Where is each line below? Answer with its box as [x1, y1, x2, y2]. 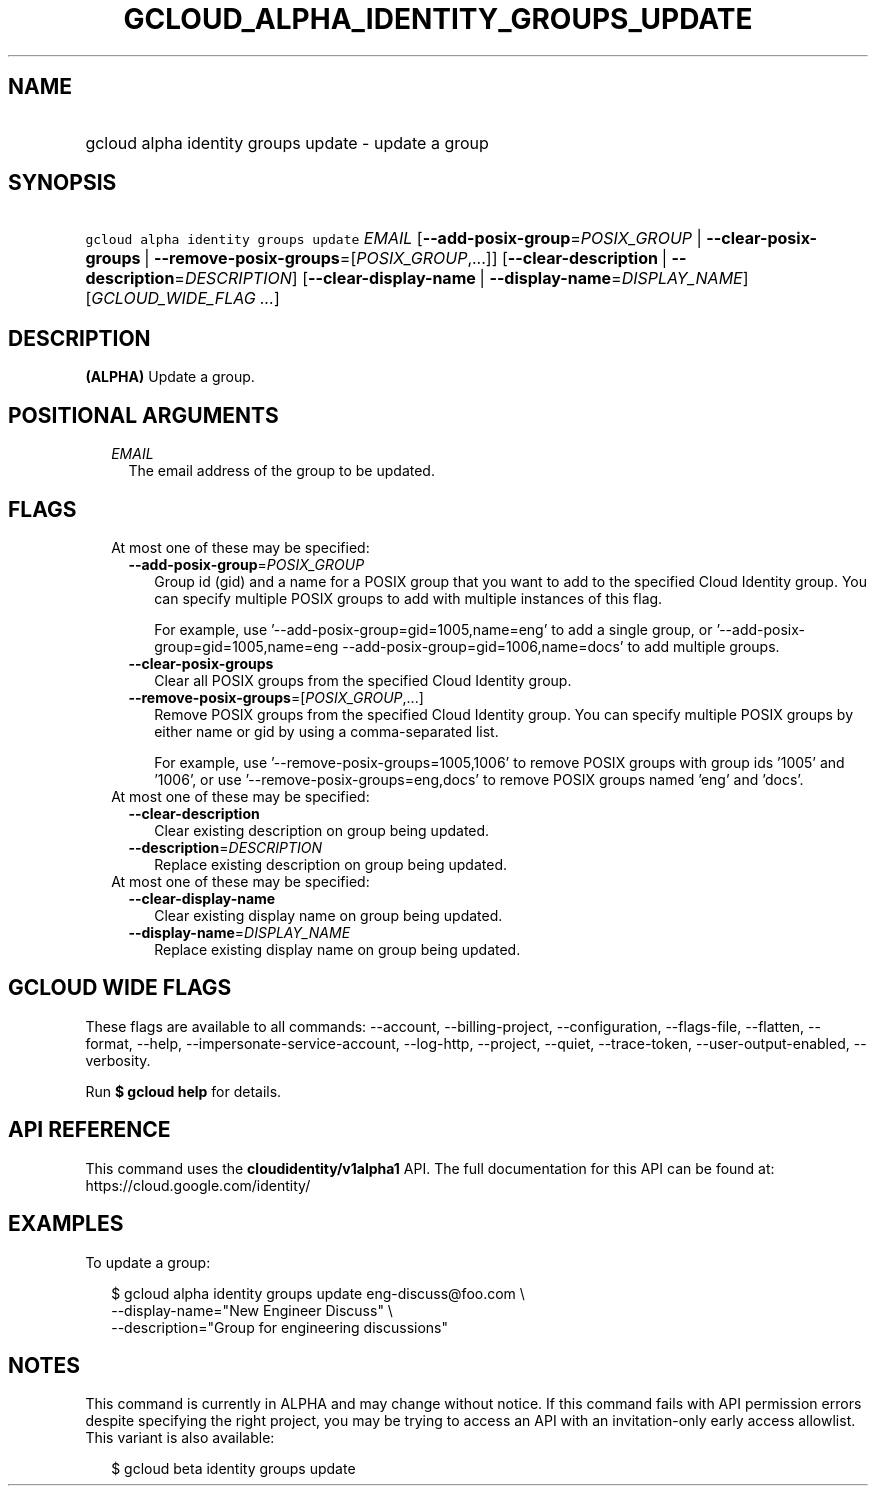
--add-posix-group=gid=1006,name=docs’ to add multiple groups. [342, 637, 780, 655]
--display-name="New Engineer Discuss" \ [111, 1301, 393, 1319]
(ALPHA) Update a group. [85, 368, 255, 386]
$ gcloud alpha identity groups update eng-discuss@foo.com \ [111, 1284, 525, 1302]
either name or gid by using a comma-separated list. [154, 722, 499, 740]
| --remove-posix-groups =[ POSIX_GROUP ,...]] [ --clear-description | [144, 248, 668, 269]
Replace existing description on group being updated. [154, 855, 508, 873]
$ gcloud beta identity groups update [111, 1460, 356, 1478]
